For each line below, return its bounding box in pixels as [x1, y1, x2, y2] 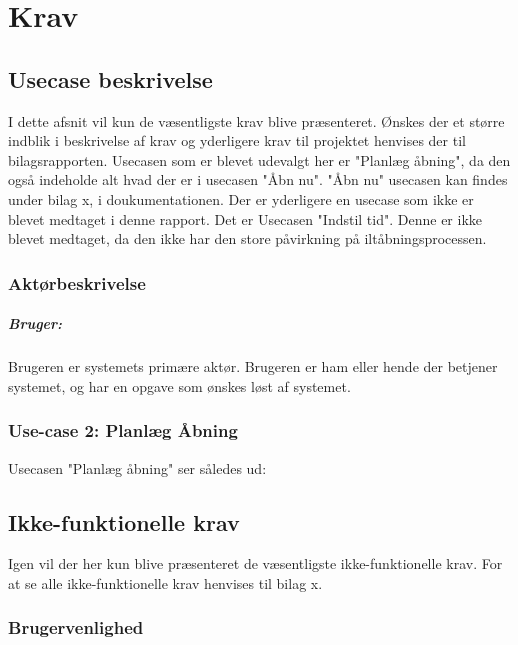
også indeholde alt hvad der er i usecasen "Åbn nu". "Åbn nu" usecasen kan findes [8, 169, 508, 190]
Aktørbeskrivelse [8, 270, 146, 295]
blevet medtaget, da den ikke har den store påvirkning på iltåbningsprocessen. [8, 228, 487, 249]
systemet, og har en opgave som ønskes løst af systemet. [8, 375, 351, 396]
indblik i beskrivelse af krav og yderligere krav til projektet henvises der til [8, 130, 466, 151]
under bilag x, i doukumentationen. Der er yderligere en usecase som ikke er [8, 188, 474, 209]
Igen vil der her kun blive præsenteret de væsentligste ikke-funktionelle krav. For [8, 553, 503, 574]
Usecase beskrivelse [8, 63, 213, 94]
